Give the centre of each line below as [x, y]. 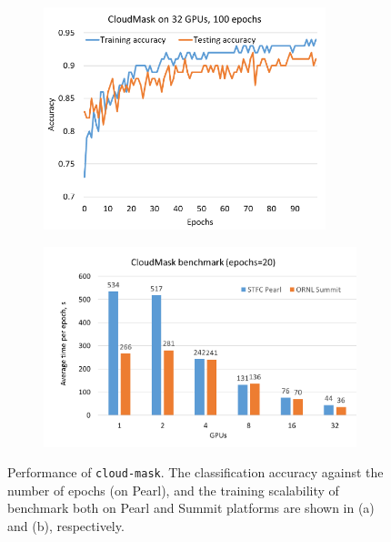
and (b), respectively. [66, 525]
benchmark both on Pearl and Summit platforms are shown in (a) [191, 508]
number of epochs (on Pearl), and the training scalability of [173, 490]
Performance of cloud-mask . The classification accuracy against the [195, 472]
